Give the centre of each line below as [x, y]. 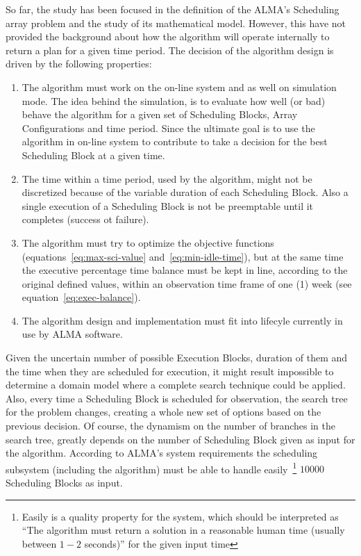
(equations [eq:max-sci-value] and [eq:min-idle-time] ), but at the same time [183, 256]
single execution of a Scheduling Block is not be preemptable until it [168, 205]
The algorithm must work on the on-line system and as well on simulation [179, 87]
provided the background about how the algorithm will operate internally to [168, 36]
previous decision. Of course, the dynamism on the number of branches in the [170, 426]
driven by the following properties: [79, 64]
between [39, 543]
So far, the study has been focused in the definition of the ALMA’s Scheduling [173, 9]
